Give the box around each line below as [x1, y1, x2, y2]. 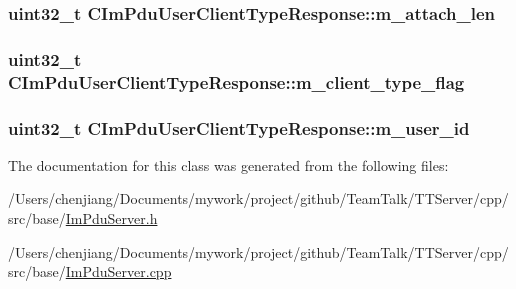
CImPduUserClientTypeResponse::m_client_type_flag [8, 69, 465, 94]
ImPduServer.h [65, 208, 158, 229]
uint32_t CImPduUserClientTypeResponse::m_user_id [8, 115, 470, 140]
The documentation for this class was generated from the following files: [8, 154, 449, 175]
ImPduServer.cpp [65, 261, 172, 282]
